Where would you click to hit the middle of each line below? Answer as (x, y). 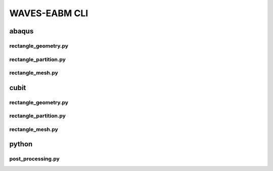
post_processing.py (35, 159)
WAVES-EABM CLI (49, 13)
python (21, 144)
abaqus (21, 31)
